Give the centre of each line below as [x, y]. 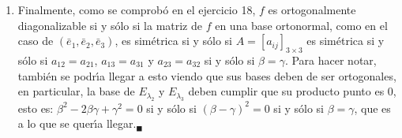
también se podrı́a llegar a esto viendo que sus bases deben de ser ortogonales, [207, 75]
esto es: [36, 108]
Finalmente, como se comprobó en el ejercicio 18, [137, 9]
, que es [372, 108]
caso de [36, 41]
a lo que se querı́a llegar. [77, 123]
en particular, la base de [76, 91]
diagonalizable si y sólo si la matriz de [110, 25]
